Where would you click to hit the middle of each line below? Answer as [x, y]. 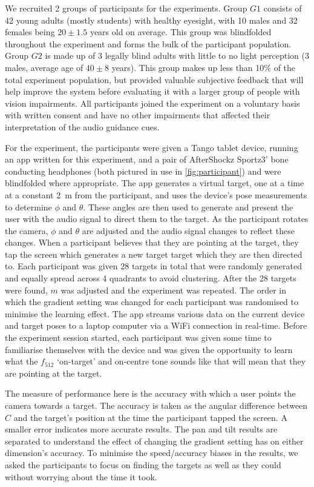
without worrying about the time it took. [81, 476]
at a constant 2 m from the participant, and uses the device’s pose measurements [156, 194]
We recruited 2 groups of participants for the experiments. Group [126, 8]
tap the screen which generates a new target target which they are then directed [154, 254]
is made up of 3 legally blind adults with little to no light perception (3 [177, 55]
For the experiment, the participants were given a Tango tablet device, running [152, 147]
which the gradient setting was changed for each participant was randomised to [152, 302]
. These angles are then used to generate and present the [188, 207]
